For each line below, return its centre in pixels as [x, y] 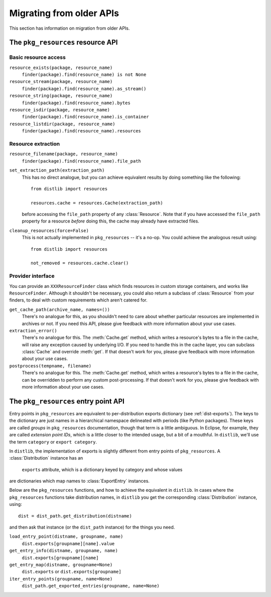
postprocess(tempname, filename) [50, 366]
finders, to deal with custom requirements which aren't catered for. [78, 300]
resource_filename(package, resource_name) [63, 154]
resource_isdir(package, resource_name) [60, 110]
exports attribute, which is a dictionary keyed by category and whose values [102, 469]
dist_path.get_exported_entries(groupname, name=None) [91, 586]
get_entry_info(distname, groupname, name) [63, 551]
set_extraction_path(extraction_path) [57, 170]
